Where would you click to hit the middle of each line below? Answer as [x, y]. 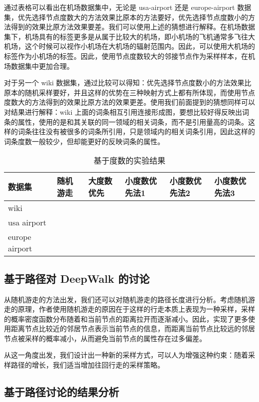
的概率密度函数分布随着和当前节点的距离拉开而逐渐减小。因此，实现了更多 [126, 318]
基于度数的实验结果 [129, 161]
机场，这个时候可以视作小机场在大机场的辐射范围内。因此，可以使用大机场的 [129, 46]
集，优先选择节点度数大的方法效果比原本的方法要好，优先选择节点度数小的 [126, 17]
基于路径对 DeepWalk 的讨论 [77, 278]
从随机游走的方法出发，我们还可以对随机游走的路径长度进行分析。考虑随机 [126, 299]
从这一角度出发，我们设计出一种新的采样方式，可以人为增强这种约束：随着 [126, 355]
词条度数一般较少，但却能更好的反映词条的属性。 [84, 141]
